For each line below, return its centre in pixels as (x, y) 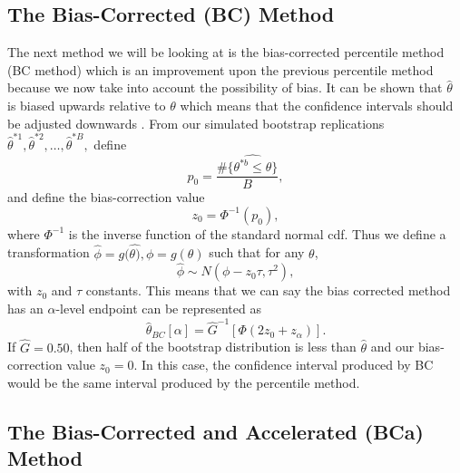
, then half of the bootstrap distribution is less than (213, 347)
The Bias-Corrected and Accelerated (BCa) (215, 431)
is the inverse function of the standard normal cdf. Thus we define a (257, 233)
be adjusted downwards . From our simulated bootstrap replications (196, 123)
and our (392, 347)
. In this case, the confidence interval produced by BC (284, 365)
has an (25, 309)
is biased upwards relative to (87, 105)
